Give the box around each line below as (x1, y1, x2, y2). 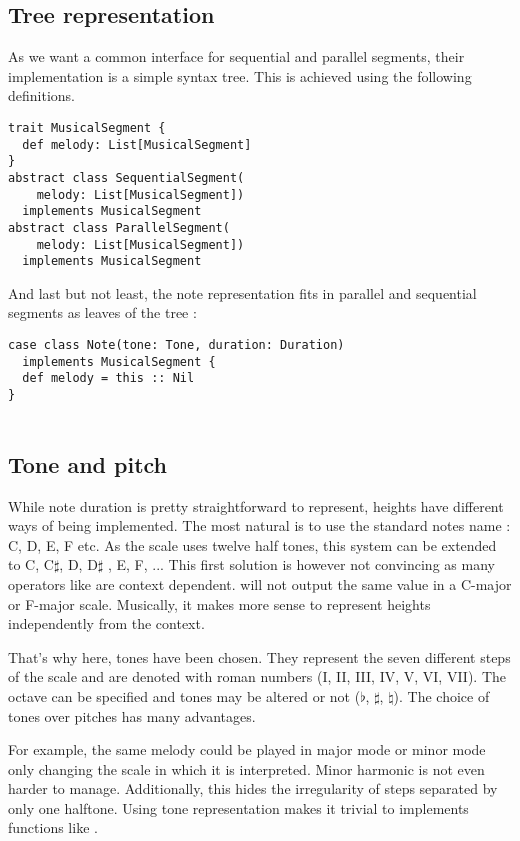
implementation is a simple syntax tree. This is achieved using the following (8, 65, 472, 86)
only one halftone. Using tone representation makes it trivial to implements (8, 797, 469, 818)
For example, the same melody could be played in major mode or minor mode (8, 739, 486, 760)
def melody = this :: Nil (22, 371, 195, 386)
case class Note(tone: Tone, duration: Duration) (8, 338, 345, 353)
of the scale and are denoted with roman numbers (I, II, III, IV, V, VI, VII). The (8, 666, 507, 687)
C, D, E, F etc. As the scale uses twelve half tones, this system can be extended (8, 534, 497, 555)
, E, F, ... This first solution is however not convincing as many (107, 554, 495, 575)
